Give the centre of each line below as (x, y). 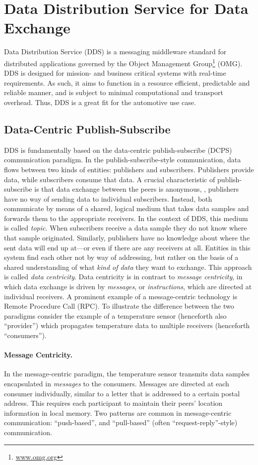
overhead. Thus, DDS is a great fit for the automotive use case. (100, 102)
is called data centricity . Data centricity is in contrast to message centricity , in (123, 277)
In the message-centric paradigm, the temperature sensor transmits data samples (127, 374)
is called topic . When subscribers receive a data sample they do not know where (126, 228)
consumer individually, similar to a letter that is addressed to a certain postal (122, 393)
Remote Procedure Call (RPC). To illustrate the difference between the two (119, 306)
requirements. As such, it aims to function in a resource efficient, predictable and (127, 82)
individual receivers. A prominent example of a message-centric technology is (121, 296)
